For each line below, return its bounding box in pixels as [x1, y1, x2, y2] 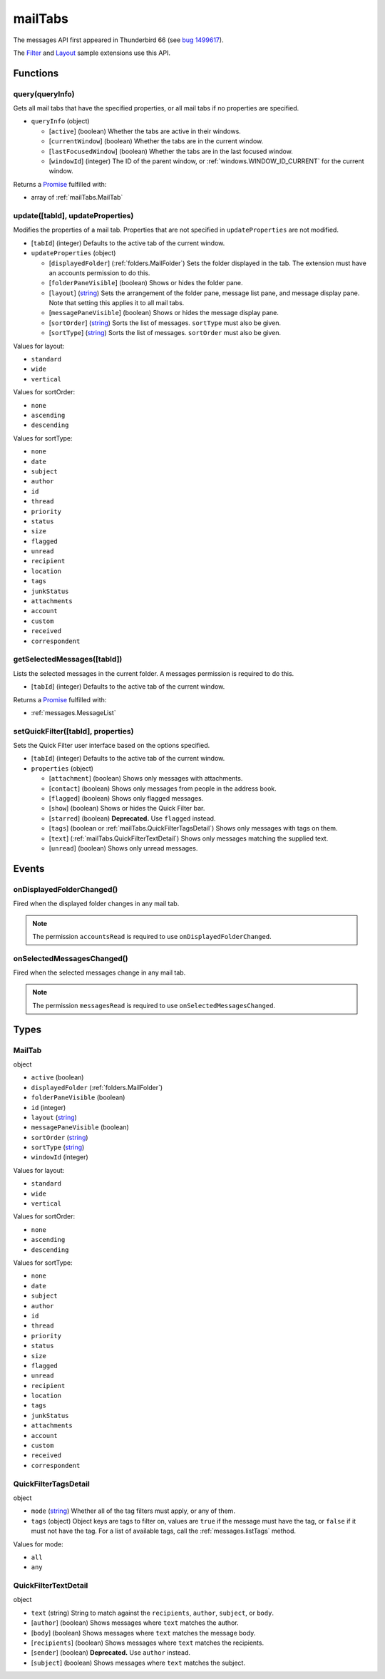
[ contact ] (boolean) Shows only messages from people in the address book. [48, 784, 277, 793]
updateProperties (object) [31, 249, 116, 257]
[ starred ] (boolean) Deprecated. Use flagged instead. [48, 813, 216, 823]
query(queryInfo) [13, 89, 75, 99]
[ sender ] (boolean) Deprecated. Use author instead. [31, 1648, 191, 1657]
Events [13, 863, 45, 875]
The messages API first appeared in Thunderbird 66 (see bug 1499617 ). [13, 36, 224, 44]
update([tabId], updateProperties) [13, 210, 134, 220]
